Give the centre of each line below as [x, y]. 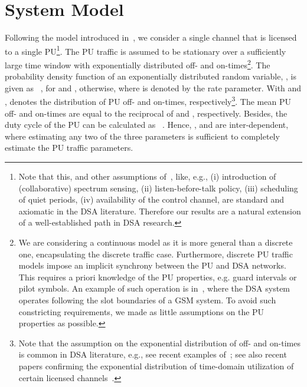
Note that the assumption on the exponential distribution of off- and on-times [159, 343]
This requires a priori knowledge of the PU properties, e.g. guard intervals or [158, 277]
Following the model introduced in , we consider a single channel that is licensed [151, 37]
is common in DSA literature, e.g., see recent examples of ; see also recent [153, 354]
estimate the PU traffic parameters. [69, 148]
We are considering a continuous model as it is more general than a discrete [156, 242]
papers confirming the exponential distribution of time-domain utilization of [156, 365]
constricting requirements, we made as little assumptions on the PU [141, 311]
